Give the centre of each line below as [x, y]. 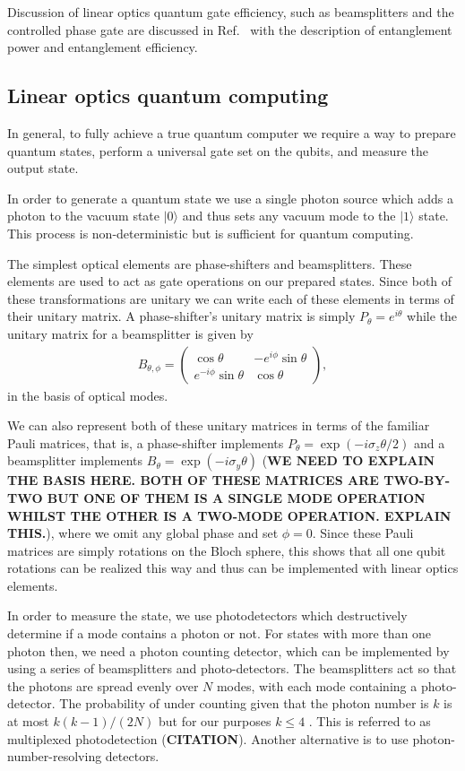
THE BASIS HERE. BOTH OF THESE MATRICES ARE [193, 480]
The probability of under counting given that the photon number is [244, 703]
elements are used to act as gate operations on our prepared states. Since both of [230, 281]
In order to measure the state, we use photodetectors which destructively [207, 615]
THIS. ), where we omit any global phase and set [143, 533]
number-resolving [55, 756]
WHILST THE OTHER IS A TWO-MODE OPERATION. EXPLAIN [229, 515]
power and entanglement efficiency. [103, 47]
